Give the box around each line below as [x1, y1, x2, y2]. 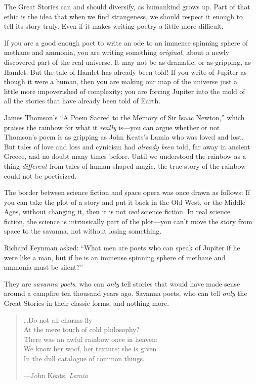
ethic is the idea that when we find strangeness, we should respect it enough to [4, 11, 243, 21]
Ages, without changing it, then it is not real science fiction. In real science [4, 206, 230, 217]
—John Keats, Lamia [23, 370, 88, 380]
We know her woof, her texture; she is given [23, 343, 157, 354]
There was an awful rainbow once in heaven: [23, 334, 158, 344]
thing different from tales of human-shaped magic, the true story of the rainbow [4, 160, 246, 171]
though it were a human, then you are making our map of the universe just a [4, 76, 238, 87]
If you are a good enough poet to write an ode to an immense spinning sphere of [4, 37, 248, 48]
